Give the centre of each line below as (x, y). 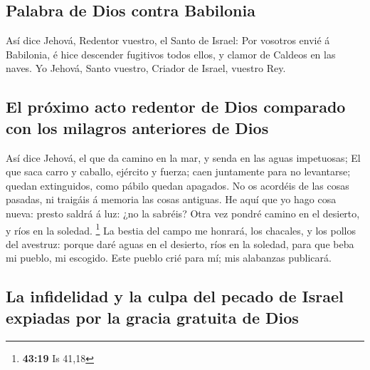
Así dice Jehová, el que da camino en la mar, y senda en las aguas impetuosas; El (183, 157)
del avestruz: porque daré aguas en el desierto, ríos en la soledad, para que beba (180, 243)
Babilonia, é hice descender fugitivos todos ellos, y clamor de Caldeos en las (171, 54)
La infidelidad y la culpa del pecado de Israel (175, 296)
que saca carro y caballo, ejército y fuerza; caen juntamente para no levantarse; (178, 171)
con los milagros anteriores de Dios (137, 127)
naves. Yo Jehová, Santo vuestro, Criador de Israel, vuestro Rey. (146, 68)
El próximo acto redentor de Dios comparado (176, 107)
